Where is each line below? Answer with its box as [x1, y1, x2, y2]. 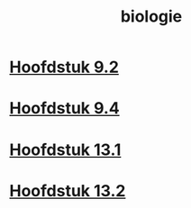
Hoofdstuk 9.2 [9, 57, 120, 77]
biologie [120, 6, 183, 27]
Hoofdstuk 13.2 [9, 180, 126, 201]
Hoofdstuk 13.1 [9, 140, 122, 159]
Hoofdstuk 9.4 [9, 98, 120, 119]
